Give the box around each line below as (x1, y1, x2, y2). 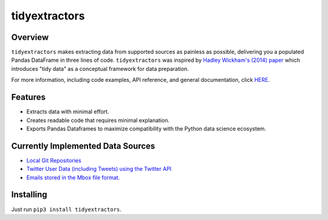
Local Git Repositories (26, 156, 81, 164)
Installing (11, 190, 48, 200)
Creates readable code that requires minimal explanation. (26, 116, 170, 124)
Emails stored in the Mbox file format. (26, 173, 120, 181)
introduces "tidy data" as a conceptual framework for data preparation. (11, 65, 190, 72)
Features (11, 92, 46, 102)
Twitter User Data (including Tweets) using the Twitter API (26, 165, 172, 173)
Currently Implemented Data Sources (11, 141, 155, 151)
